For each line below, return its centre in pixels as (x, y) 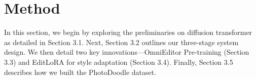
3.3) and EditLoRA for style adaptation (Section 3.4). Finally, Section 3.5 (119, 62)
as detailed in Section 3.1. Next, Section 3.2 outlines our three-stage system (121, 42)
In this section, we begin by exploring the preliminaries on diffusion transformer (128, 32)
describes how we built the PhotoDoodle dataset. (80, 72)
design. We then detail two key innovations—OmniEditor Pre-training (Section (127, 52)
